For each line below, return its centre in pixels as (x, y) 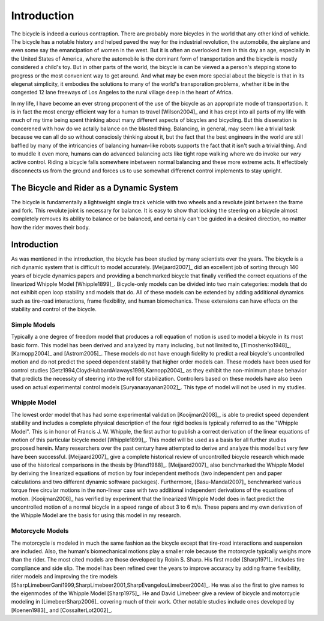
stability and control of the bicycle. (54, 309)
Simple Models (33, 324)
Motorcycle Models (40, 531)
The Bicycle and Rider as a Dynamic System (94, 188)
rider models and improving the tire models (64, 577)
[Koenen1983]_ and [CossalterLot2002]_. (62, 610)
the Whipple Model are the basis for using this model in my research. (96, 515)
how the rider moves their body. (50, 227)
